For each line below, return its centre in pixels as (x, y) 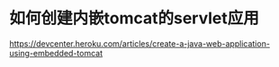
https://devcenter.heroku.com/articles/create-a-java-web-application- (139, 43)
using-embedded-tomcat (56, 53)
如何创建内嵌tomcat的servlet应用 (134, 18)
